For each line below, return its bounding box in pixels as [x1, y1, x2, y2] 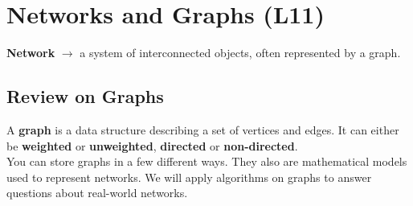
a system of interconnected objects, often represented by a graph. [80, 44, 401, 61]
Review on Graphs [6, 84, 164, 109]
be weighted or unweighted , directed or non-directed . [6, 137, 298, 154]
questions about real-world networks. [6, 184, 188, 201]
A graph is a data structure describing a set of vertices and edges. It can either [6, 121, 399, 138]
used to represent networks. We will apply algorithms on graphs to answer [6, 168, 372, 185]
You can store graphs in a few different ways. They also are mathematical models [6, 153, 407, 170]
